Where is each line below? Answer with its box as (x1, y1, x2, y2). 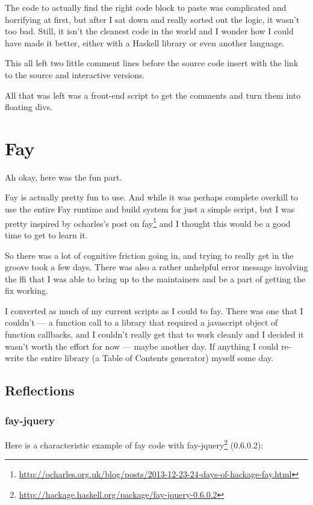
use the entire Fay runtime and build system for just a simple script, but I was (5, 203, 295, 215)
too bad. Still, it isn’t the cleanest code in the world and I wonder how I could (5, 25, 294, 37)
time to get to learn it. (5, 228, 88, 241)
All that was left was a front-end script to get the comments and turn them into (5, 88, 301, 101)
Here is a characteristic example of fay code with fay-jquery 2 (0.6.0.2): (5, 436, 264, 451)
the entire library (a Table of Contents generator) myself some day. (26, 352, 274, 364)
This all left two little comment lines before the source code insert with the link (5, 57, 299, 69)
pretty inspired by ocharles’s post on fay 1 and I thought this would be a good (5, 215, 291, 229)
